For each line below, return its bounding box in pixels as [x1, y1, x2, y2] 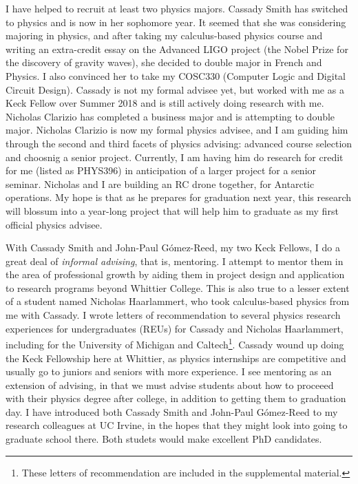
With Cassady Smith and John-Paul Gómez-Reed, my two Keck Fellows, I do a [6, 240, 341, 255]
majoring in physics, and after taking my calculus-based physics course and [6, 28, 323, 43]
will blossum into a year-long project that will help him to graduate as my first [6, 203, 339, 218]
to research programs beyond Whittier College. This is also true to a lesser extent [6, 280, 350, 295]
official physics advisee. [6, 217, 103, 231]
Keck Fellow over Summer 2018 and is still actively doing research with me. [6, 96, 324, 110]
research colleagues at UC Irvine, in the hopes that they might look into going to [6, 418, 348, 432]
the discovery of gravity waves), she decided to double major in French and [6, 55, 322, 70]
